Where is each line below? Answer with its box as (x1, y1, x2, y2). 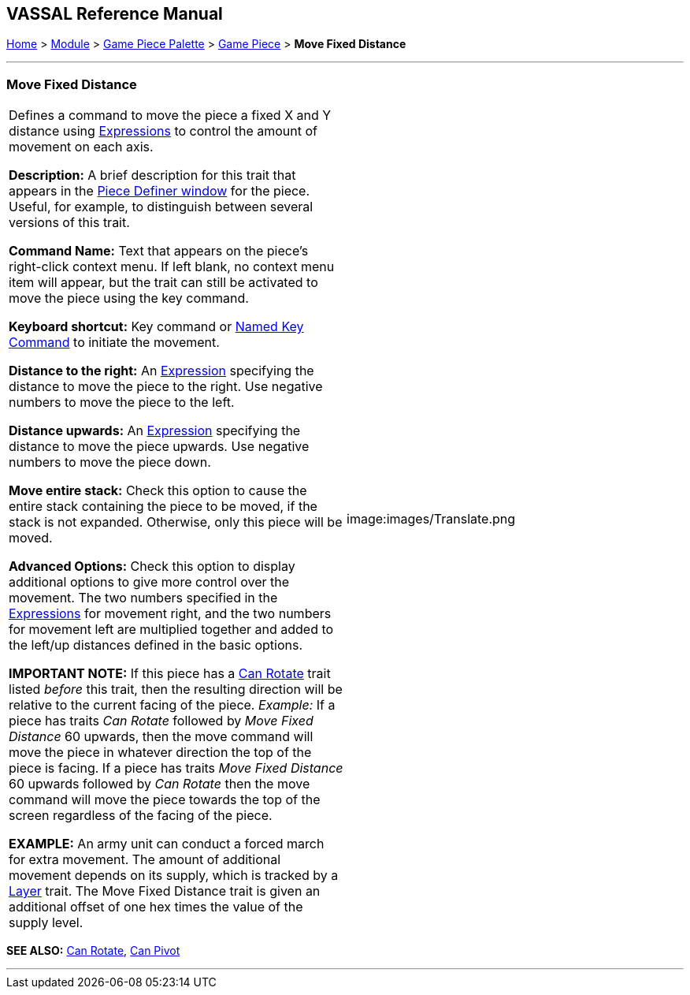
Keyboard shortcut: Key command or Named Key (9, 319, 304, 335)
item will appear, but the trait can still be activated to (9, 274, 318, 291)
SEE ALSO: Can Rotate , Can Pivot (6, 944, 180, 958)
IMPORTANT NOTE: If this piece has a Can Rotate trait (9, 665, 331, 682)
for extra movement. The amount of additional (9, 852, 281, 868)
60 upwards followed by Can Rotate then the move (9, 776, 310, 792)
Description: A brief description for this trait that (9, 167, 296, 184)
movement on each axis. (9, 139, 154, 155)
